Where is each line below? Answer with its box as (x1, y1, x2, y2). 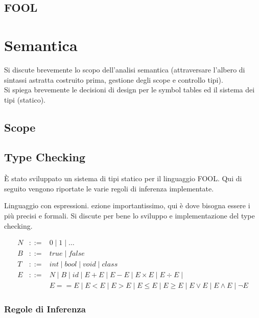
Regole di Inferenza (4, 303, 86, 315)
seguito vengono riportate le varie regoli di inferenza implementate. (4, 183, 214, 193)
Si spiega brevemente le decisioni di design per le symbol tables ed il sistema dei (4, 84, 255, 95)
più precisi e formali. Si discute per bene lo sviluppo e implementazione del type (4, 210, 255, 221)
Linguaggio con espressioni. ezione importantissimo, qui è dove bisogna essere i (4, 200, 250, 211)
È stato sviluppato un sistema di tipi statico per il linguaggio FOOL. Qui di (4, 173, 242, 184)
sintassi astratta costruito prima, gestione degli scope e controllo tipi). (4, 74, 223, 85)
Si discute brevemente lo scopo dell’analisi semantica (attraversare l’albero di (4, 64, 245, 75)
